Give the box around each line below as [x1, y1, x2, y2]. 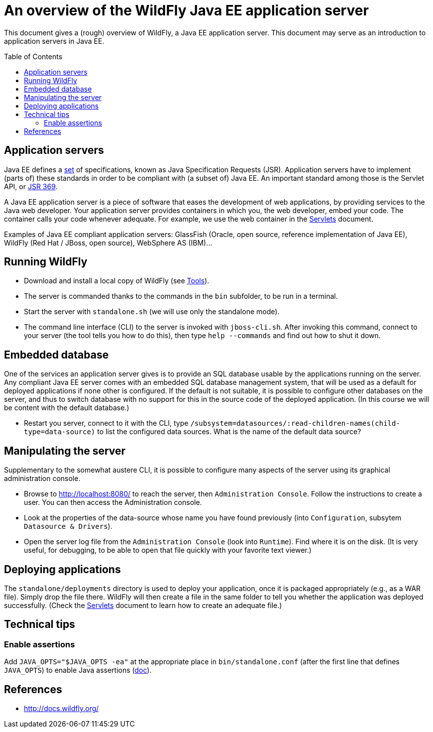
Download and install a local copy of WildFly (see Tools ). [24, 276, 210, 285]
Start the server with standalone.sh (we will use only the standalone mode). [24, 307, 280, 316]
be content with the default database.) [4, 403, 129, 412]
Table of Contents [4, 52, 63, 61]
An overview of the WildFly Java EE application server [4, 2, 369, 19]
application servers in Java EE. [4, 36, 105, 45]
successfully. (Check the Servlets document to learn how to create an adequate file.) [4, 601, 282, 610]
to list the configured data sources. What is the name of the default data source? [97, 427, 361, 436]
